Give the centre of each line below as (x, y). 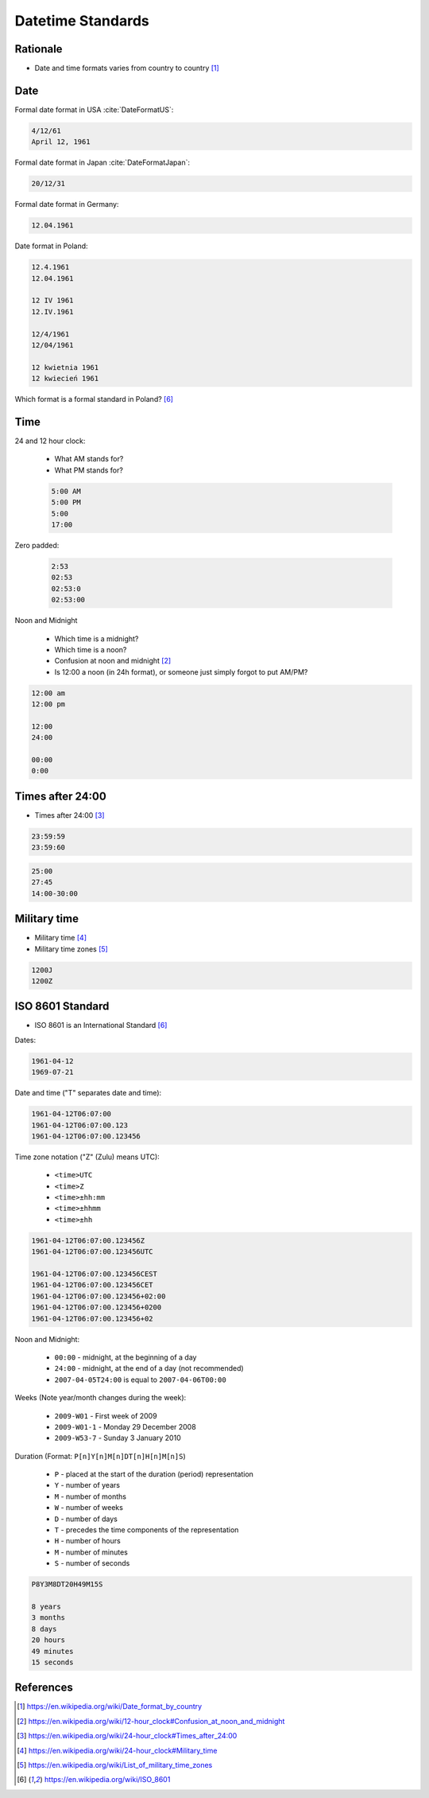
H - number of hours (87, 1541)
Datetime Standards (82, 21)
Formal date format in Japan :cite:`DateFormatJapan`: (102, 162)
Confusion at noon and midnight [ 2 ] (113, 661)
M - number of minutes (91, 1552)
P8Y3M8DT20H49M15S (67, 1584)
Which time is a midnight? (97, 638)
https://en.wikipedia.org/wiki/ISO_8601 (107, 1780)
